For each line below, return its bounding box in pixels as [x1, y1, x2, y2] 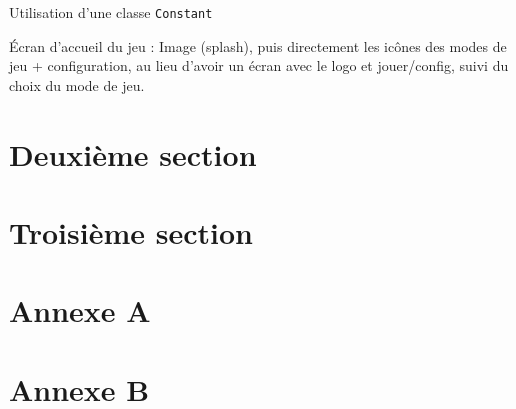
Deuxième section [9, 133, 257, 174]
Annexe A [9, 290, 151, 331]
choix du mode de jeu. [9, 74, 145, 95]
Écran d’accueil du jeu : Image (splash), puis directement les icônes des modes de [9, 35, 507, 56]
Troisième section [9, 212, 253, 252]
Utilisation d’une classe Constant [9, 2, 213, 22]
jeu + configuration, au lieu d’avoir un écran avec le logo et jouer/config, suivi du [9, 55, 509, 76]
